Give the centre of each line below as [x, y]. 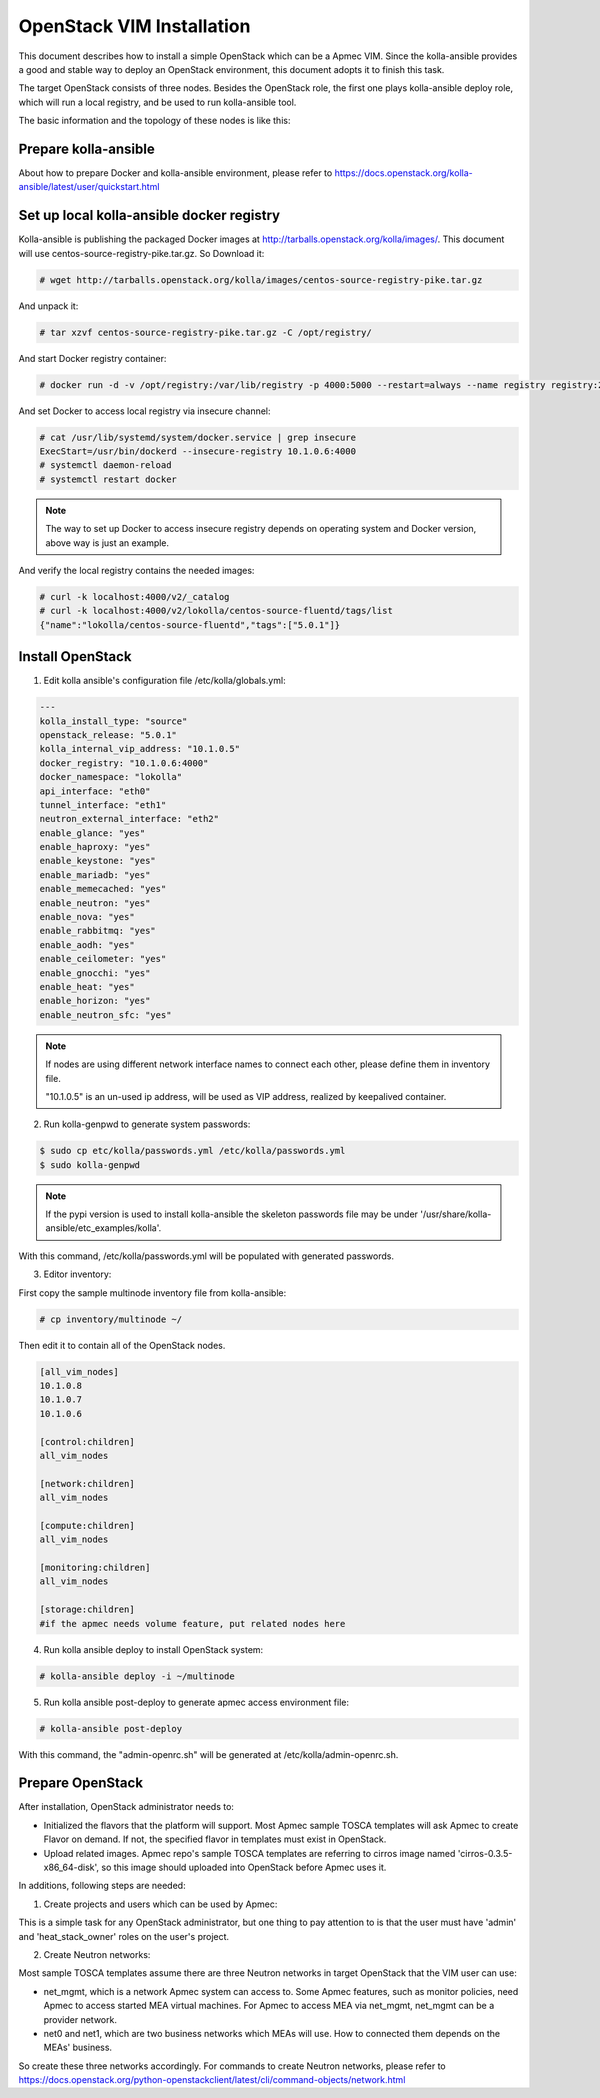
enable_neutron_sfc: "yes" [105, 1014]
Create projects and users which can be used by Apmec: [160, 1904]
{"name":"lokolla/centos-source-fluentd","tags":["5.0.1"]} [190, 624]
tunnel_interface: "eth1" [103, 804]
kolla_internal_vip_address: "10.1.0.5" [139, 749]
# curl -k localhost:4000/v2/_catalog [134, 596]
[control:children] [87, 1441]
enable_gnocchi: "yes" [95, 973]
